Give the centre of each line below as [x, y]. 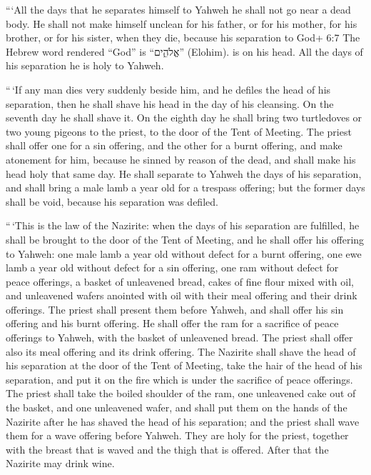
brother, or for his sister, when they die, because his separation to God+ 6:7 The [183, 37]
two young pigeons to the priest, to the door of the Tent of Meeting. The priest [179, 131]
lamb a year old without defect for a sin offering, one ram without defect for [172, 267]
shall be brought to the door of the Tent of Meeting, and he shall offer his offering [185, 239]
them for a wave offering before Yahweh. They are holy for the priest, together [177, 435]
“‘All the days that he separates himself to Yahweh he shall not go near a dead [178, 9]
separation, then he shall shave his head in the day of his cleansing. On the [170, 103]
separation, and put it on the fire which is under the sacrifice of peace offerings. [179, 379]
